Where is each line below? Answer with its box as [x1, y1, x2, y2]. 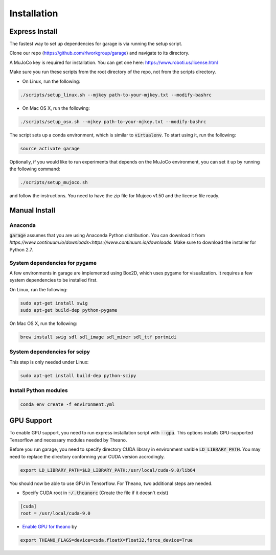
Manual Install [9, 206, 56, 215]
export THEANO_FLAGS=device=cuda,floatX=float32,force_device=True [20, 537, 193, 543]
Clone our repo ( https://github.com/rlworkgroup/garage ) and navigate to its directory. [9, 50, 190, 56]
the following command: [9, 166, 61, 172]
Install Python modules [9, 387, 68, 394]
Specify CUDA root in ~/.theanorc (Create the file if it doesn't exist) [22, 490, 169, 496]
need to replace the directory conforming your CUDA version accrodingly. [9, 453, 165, 459]
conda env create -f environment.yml [20, 401, 115, 407]
